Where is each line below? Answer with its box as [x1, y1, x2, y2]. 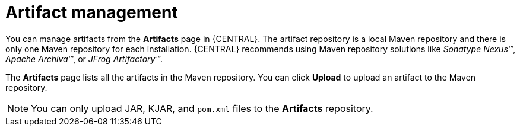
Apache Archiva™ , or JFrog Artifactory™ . [5, 53, 163, 64]
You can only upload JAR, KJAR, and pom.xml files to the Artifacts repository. [31, 102, 373, 114]
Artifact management [5, 2, 178, 23]
